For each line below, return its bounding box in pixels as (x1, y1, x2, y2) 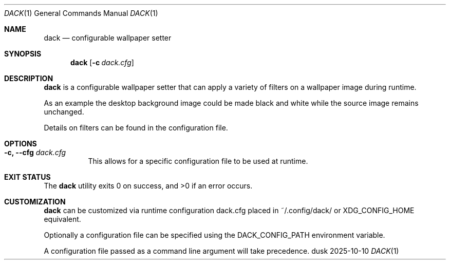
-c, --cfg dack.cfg (4, 148, 66, 157)
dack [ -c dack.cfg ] (70, 58, 134, 67)
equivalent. (44, 215, 81, 223)
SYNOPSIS (4, 49, 42, 58)
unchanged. (44, 107, 84, 116)
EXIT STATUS (4, 173, 51, 181)
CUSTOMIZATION (4, 197, 66, 206)
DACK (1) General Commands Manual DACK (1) (4, 9, 158, 17)
